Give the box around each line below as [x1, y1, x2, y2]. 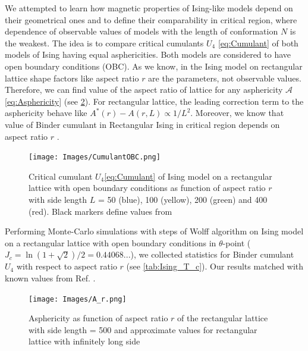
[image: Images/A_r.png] [29, 294, 127, 303]
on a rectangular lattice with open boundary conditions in [5, 236, 216, 249]
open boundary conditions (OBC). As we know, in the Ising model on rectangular [5, 59, 303, 72]
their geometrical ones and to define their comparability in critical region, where [5, 13, 297, 26]
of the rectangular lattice [177, 312, 268, 324]
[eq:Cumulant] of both [218, 36, 298, 49]
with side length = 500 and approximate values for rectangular [29, 323, 257, 336]
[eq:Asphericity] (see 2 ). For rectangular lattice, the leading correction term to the [5, 95, 304, 107]
